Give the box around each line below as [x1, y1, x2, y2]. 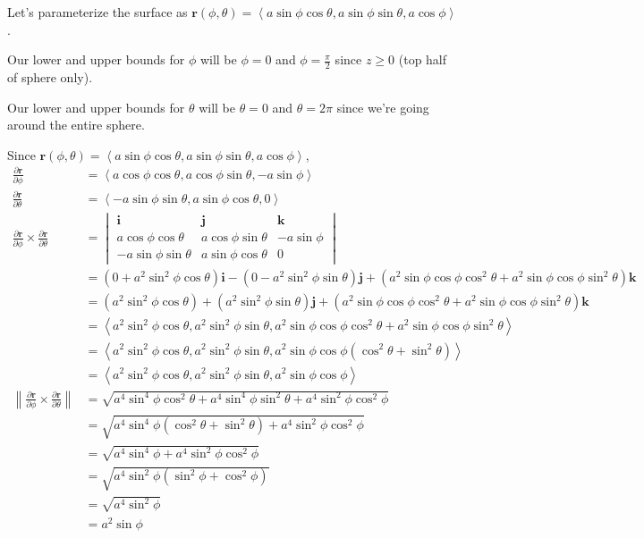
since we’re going [336, 97, 429, 116]
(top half [398, 50, 447, 69]
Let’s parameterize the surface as [7, 3, 188, 21]
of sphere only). [7, 68, 93, 87]
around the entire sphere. [7, 115, 145, 134]
